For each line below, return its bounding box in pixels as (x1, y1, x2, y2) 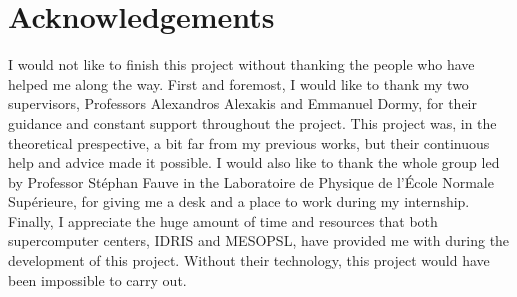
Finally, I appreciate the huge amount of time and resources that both (8, 210, 438, 231)
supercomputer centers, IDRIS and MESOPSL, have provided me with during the (8, 230, 510, 251)
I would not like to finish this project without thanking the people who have (8, 54, 475, 75)
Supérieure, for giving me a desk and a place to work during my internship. (8, 191, 470, 212)
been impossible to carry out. (8, 269, 187, 290)
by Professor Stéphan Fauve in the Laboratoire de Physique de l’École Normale (8, 171, 494, 192)
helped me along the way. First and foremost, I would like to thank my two (8, 73, 469, 94)
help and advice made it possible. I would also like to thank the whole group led (8, 152, 500, 173)
